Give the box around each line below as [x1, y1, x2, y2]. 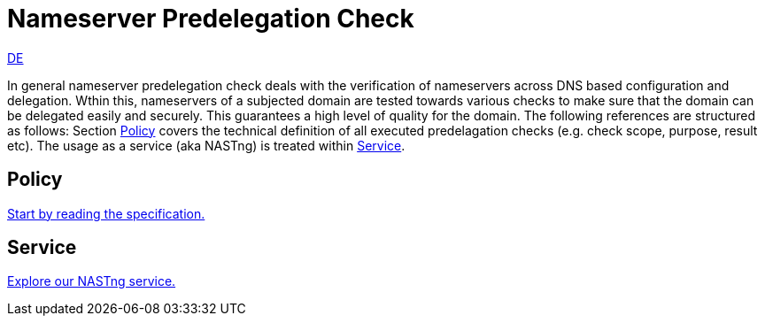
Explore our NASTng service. [7, 273, 176, 289]
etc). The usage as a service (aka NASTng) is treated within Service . [7, 137, 406, 153]
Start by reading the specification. [7, 205, 205, 221]
